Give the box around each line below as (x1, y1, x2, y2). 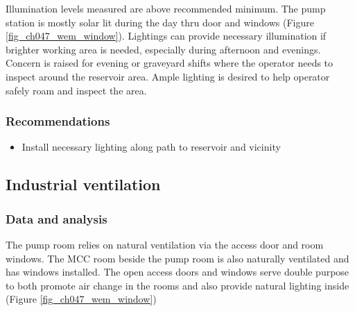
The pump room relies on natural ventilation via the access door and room (6, 237, 324, 251)
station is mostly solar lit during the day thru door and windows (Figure (6, 15, 314, 29)
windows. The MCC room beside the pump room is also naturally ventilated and (6, 251, 349, 265)
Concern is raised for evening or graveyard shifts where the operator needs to (6, 56, 334, 70)
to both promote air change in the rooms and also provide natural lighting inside (6, 278, 349, 292)
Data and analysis (6, 210, 107, 227)
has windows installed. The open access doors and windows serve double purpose (6, 264, 349, 279)
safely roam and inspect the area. (6, 83, 147, 97)
